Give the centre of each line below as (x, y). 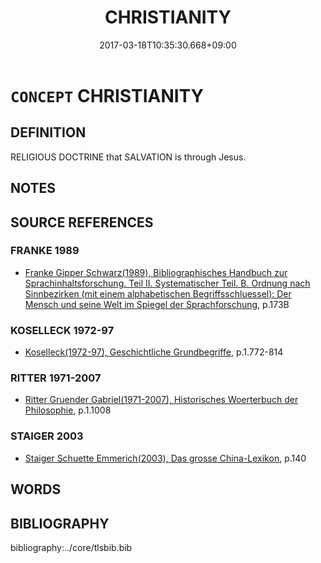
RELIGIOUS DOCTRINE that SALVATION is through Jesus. (128, 157)
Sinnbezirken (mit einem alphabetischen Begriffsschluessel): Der (158, 293)
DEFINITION (48, 132)
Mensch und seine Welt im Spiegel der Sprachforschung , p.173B (157, 304)
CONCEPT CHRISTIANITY (107, 95)
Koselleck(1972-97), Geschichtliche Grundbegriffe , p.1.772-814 (154, 352)
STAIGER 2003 (47, 436)
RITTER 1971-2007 (56, 378)
